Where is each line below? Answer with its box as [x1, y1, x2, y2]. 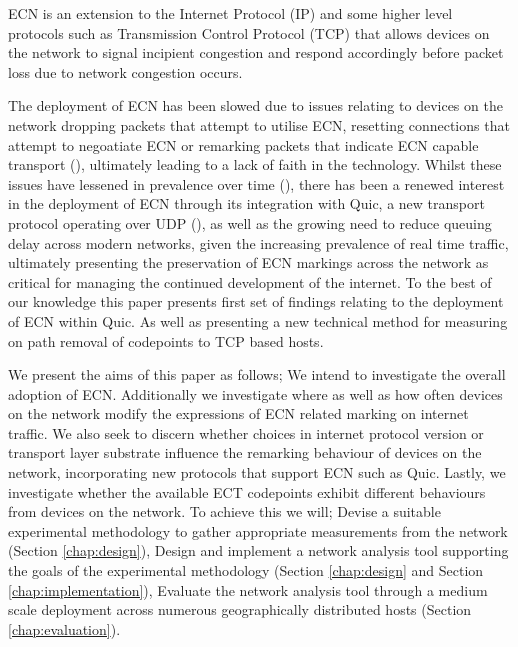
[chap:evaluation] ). [8, 618, 121, 639]
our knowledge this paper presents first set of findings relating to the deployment [8, 291, 504, 312]
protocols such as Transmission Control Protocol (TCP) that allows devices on [8, 22, 490, 43]
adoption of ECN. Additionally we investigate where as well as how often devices [8, 383, 503, 404]
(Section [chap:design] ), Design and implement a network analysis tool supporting [8, 540, 509, 561]
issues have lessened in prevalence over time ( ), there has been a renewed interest [8, 173, 505, 194]
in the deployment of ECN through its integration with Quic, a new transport [8, 193, 485, 214]
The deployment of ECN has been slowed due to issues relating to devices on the [8, 95, 503, 116]
